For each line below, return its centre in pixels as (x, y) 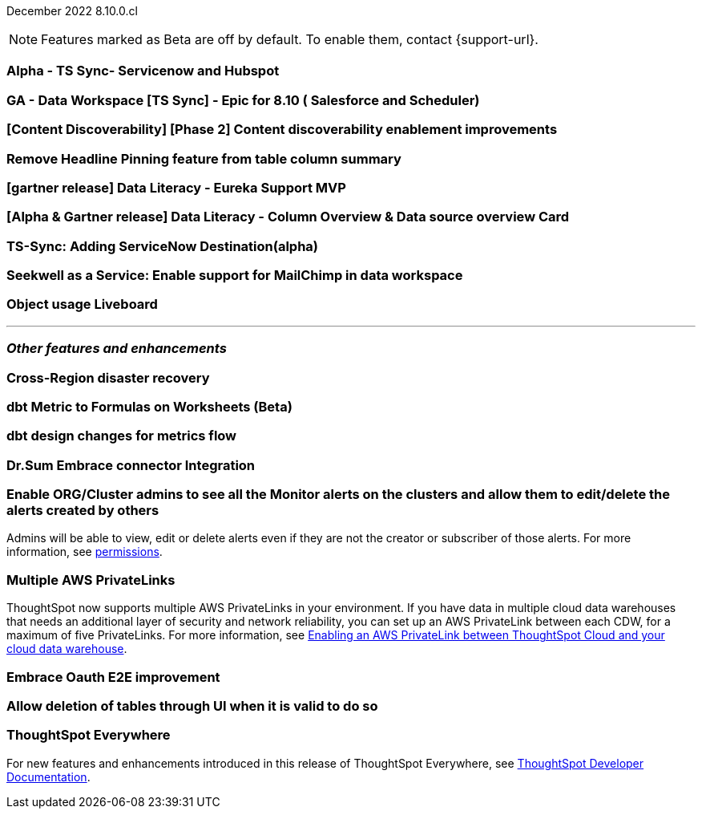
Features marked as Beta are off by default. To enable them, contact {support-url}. (290, 39)
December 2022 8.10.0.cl (72, 11)
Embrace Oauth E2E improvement (113, 677)
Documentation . (48, 776)
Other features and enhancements (117, 349)
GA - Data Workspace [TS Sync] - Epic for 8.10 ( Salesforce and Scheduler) (243, 100)
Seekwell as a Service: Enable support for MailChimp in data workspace (235, 275)
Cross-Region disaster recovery (108, 377)
